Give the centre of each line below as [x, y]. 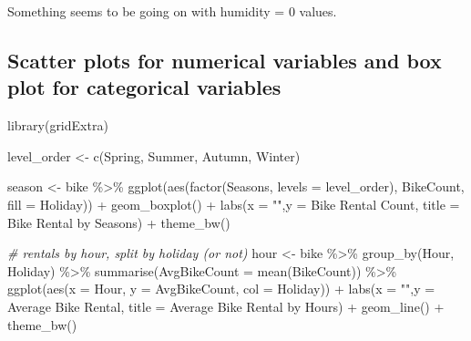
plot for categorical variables [144, 87]
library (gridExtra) [58, 125]
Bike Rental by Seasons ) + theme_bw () [119, 222]
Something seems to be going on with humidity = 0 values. [172, 11]
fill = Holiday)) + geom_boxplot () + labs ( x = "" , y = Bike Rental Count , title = [234, 204]
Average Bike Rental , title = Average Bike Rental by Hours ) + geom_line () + [226, 306]
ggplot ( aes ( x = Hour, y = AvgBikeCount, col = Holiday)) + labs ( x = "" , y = [221, 289]
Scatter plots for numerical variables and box [225, 60]
